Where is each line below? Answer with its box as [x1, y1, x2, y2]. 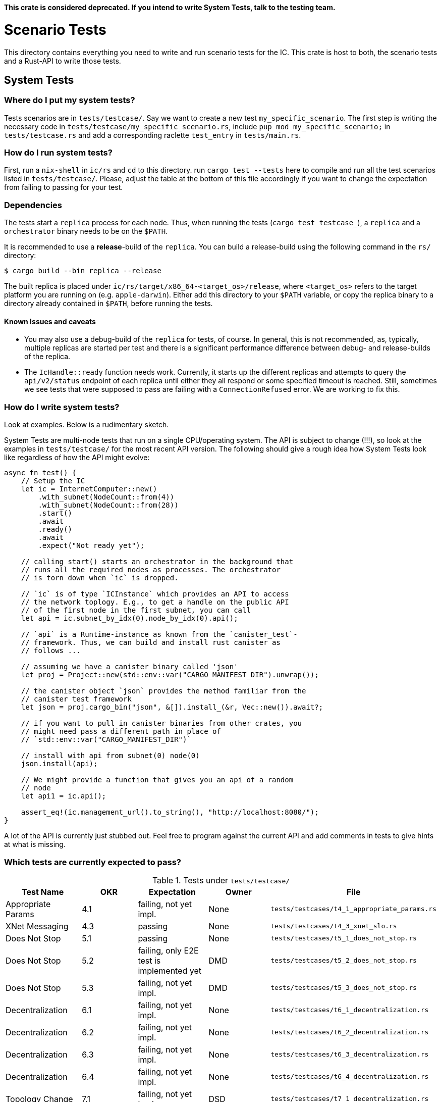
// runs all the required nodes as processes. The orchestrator [21, 566, 281, 574]
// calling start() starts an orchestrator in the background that [21, 558, 294, 566]
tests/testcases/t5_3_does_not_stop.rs [270, 984, 417, 992]
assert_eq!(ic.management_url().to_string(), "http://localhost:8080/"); [21, 808, 319, 817]
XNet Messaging [6, 921, 69, 931]
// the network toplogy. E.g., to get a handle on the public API [21, 598, 289, 607]
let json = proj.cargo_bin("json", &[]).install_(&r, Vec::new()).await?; [21, 703, 323, 712]
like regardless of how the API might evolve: [4, 453, 150, 462]
